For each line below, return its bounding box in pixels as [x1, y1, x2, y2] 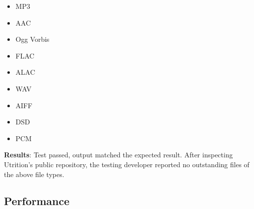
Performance [4, 193, 70, 208]
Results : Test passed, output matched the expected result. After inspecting [4, 149, 233, 160]
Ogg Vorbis [15, 34, 50, 44]
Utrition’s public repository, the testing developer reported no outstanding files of [4, 159, 250, 169]
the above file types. [4, 169, 64, 179]
